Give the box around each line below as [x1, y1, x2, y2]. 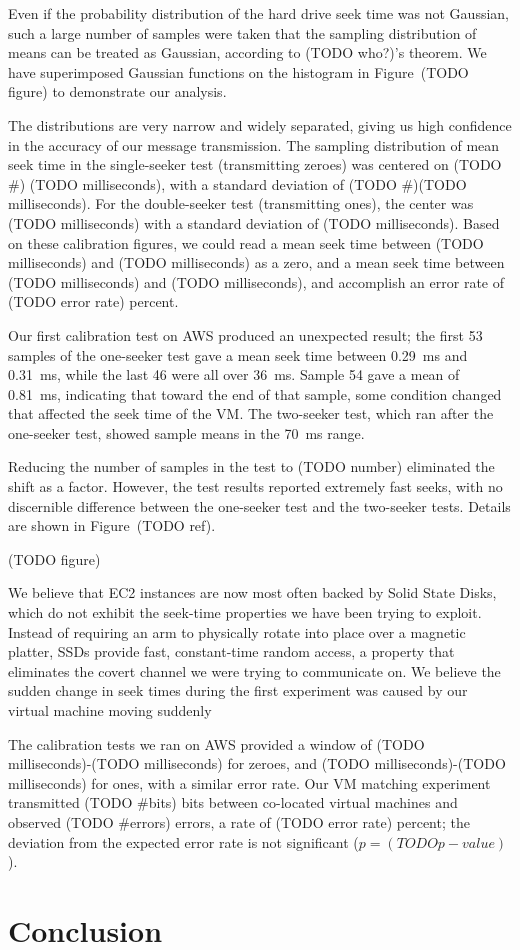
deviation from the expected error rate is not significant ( [8, 831, 359, 852]
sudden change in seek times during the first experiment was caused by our [8, 680, 468, 701]
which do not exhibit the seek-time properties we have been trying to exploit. [8, 602, 482, 623]
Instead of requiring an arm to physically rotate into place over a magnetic [8, 621, 466, 642]
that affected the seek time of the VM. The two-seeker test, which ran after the [8, 403, 494, 424]
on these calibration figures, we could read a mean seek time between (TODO [8, 232, 484, 253]
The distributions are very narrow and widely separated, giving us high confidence [8, 114, 512, 135]
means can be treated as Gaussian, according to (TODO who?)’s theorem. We [8, 42, 487, 63]
